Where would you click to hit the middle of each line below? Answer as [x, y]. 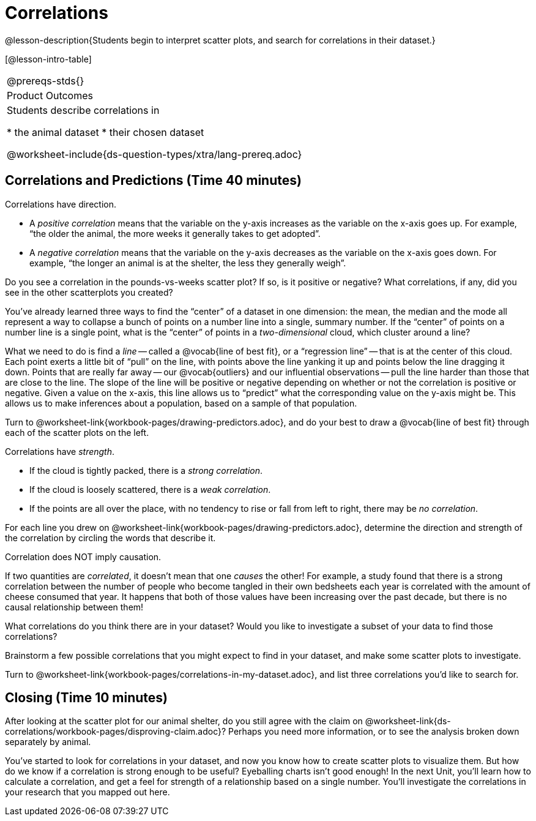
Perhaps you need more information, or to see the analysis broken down [374, 732]
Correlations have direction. [61, 204]
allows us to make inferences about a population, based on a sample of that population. [181, 403]
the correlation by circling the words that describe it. [110, 538]
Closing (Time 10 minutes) [87, 698]
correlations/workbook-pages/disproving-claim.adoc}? [116, 732]
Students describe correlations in [83, 110]
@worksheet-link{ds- [408, 721]
